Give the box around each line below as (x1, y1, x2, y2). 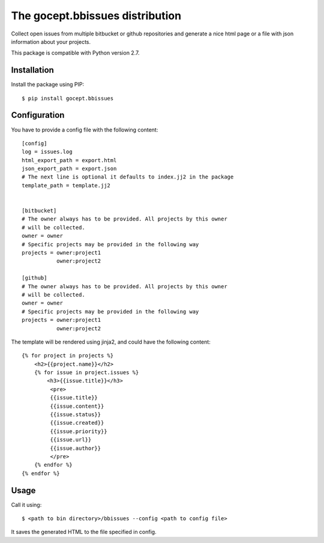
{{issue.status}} (50, 411, 101, 418)
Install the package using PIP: (11, 81, 84, 88)
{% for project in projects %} (22, 352, 114, 359)
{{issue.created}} (50, 419, 104, 426)
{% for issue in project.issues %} (34, 369, 139, 376)
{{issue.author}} (50, 444, 101, 452)
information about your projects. (11, 38, 91, 45)
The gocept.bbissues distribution (11, 9, 182, 22)
